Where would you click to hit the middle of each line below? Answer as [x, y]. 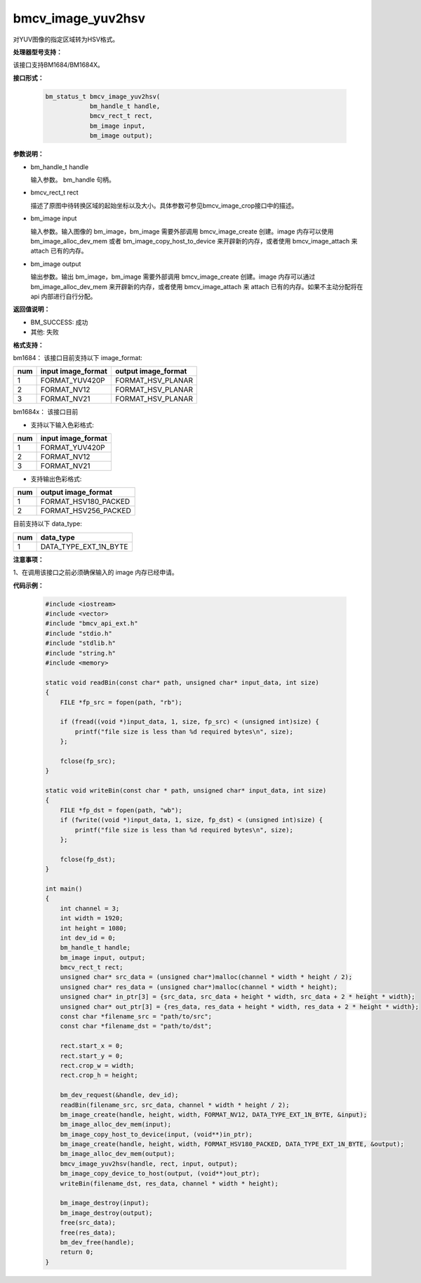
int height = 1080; [94, 928]
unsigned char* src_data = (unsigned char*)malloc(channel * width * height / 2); [206, 977]
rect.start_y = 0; [92, 1056]
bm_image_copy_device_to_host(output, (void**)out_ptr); [160, 1174]
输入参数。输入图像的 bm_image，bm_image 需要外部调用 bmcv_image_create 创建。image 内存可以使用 [182, 231]
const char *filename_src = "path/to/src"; [136, 1017]
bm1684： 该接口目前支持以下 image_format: [78, 357]
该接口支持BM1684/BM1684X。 [59, 65]
